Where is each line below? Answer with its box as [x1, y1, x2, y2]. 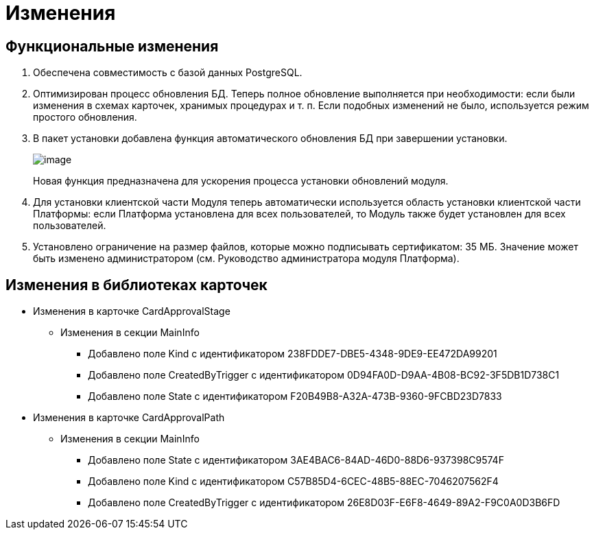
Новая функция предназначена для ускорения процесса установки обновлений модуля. [33, 175, 449, 187]
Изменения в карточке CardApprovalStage [33, 305, 230, 318]
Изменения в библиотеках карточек [5, 276, 268, 294]
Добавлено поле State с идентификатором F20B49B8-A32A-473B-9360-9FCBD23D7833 [88, 390, 502, 403]
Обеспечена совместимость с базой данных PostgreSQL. [33, 67, 302, 79]
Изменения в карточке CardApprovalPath [33, 412, 225, 424]
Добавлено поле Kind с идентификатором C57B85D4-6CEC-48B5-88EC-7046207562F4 [88, 475, 499, 488]
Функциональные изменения [5, 37, 219, 55]
